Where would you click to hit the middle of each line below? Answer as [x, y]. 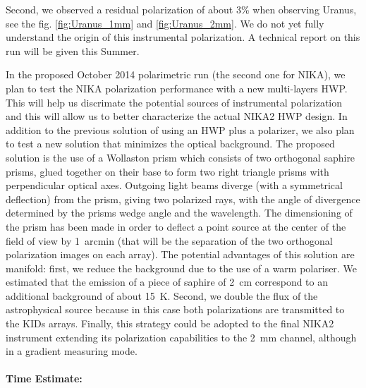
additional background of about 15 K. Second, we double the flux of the [162, 295]
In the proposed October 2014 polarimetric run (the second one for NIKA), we [176, 74]
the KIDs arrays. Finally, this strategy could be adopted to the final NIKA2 [170, 323]
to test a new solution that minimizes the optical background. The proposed [170, 144]
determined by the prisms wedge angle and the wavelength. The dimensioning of [179, 213]
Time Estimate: [44, 378]
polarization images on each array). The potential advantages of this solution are [180, 254]
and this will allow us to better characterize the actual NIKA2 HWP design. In [177, 116]
